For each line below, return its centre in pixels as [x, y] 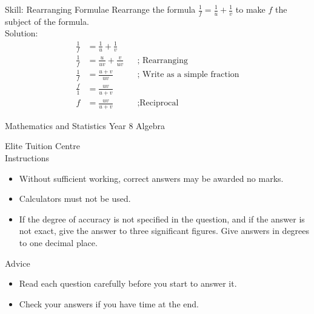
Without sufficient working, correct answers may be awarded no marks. [151, 178]
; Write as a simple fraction [188, 75]
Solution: [22, 33]
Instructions [27, 158]
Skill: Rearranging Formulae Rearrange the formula [100, 9]
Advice [18, 263]
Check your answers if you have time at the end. [109, 303]
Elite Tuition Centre [42, 146]
